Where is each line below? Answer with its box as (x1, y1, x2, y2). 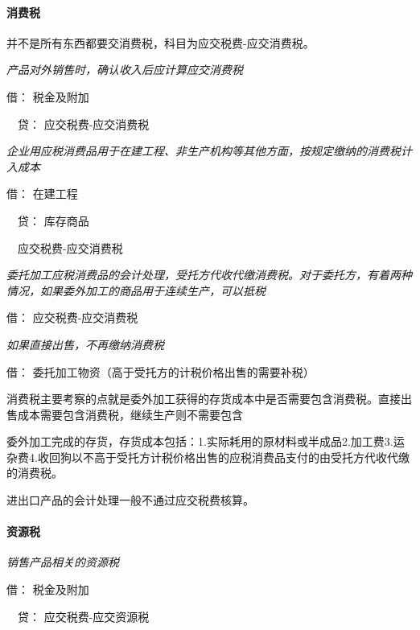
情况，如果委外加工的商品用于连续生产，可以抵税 (6, 282, 266, 299)
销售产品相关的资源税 (6, 554, 119, 570)
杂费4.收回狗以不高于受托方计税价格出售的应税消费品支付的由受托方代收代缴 (6, 448, 410, 465)
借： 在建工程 (6, 185, 78, 202)
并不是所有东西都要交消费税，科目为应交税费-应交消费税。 (6, 34, 315, 51)
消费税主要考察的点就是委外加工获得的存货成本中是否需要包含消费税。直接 (6, 390, 401, 407)
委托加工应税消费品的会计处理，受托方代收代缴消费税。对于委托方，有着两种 (6, 266, 412, 283)
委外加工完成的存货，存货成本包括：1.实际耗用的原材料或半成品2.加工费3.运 (6, 433, 405, 450)
